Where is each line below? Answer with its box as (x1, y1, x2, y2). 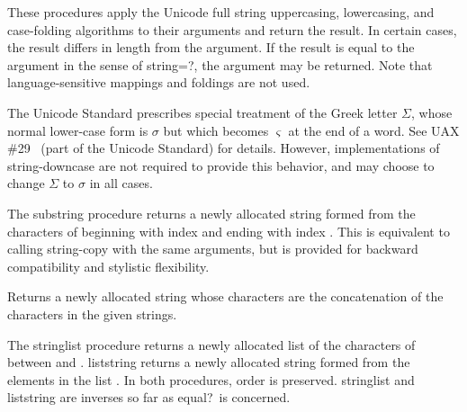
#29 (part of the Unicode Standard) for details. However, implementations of (7, 139, 440, 157)
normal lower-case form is (7, 121, 148, 139)
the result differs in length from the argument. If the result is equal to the (7, 38, 415, 57)
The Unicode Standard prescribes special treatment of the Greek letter (7, 103, 398, 121)
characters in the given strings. (7, 304, 177, 323)
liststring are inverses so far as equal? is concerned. (7, 388, 291, 407)
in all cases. (89, 174, 153, 193)
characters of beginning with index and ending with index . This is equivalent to (7, 221, 450, 240)
